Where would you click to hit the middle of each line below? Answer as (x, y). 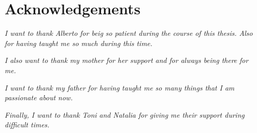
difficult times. (27, 125)
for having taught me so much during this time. (79, 43)
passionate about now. (39, 97)
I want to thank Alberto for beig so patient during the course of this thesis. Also (129, 33)
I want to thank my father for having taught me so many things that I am (120, 87)
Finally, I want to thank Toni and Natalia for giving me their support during (125, 114)
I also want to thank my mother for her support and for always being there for (126, 60)
